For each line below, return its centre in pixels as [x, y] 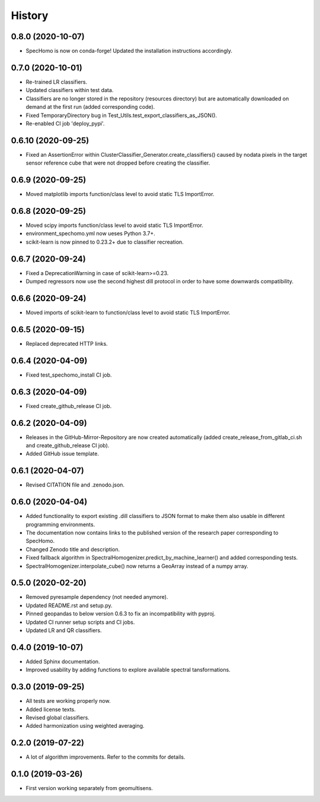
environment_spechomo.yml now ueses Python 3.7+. [90, 233]
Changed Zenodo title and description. [73, 549]
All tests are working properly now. [68, 701]
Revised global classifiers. [58, 718]
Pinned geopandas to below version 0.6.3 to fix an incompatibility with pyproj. [121, 614]
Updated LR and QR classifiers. [64, 630]
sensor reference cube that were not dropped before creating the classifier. [118, 163]
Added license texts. [51, 709]
